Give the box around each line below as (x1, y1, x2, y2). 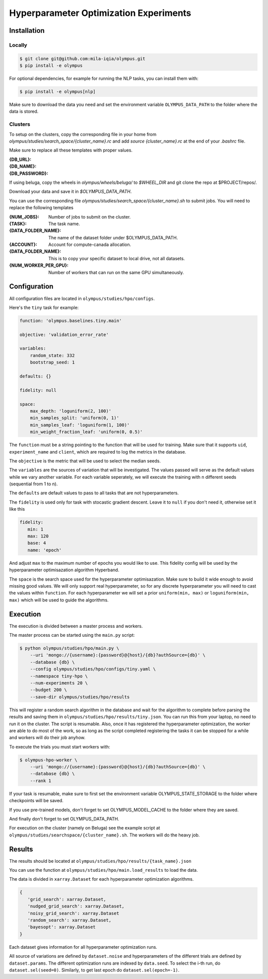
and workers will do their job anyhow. (9, 735, 85, 741)
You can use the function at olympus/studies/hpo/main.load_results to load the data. (9, 867, 198, 873)
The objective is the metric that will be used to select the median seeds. (9, 457, 161, 464)
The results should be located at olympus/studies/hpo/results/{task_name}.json (9, 858, 192, 864)
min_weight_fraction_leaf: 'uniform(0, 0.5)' (30, 429, 143, 435)
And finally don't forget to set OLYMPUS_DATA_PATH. (9, 816, 119, 822)
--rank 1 (30, 778, 52, 783)
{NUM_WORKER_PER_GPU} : (9, 262, 69, 268)
